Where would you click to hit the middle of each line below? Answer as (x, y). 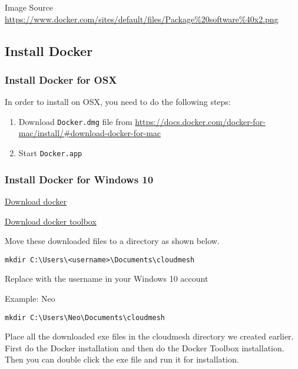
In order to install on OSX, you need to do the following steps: (118, 102)
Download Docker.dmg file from (75, 121)
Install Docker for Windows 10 (79, 179)
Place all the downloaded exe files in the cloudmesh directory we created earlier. (149, 336)
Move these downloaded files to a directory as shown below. (112, 241)
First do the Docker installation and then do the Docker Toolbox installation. (145, 347)
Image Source (29, 7)
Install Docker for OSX (61, 79)
